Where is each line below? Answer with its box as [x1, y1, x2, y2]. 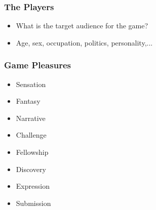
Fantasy [16, 96, 41, 106]
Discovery [16, 163, 46, 174]
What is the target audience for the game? [16, 20, 148, 31]
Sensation [16, 78, 46, 89]
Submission [16, 197, 51, 208]
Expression [16, 181, 50, 191]
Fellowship [16, 147, 49, 157]
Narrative [16, 112, 46, 123]
